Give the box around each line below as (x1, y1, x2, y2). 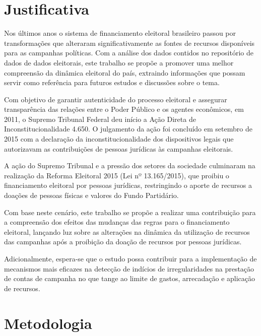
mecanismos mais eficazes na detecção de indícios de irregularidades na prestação (4, 263, 254, 274)
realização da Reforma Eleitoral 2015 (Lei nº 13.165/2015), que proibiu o (4, 170, 229, 180)
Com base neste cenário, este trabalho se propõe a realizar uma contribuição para (4, 207, 256, 217)
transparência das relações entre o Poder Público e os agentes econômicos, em (4, 104, 244, 114)
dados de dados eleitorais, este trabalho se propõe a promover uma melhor (4, 57, 234, 68)
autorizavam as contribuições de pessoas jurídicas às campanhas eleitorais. (4, 143, 233, 154)
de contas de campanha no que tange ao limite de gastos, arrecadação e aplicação (4, 273, 255, 284)
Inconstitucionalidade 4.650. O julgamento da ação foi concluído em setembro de (4, 123, 252, 134)
